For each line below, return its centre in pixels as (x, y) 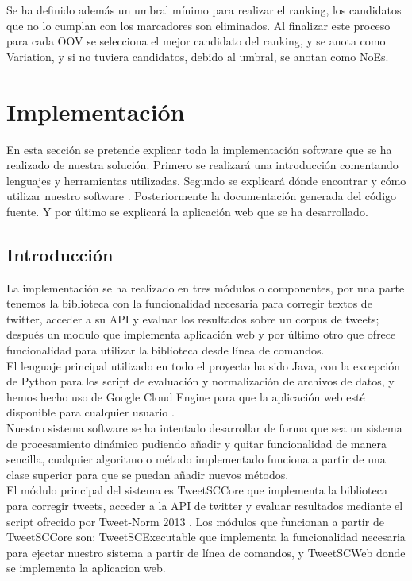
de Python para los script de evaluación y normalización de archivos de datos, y (200, 381)
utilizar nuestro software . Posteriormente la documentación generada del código (202, 196)
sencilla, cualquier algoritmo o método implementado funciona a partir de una (196, 459)
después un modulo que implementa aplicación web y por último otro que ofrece (201, 334)
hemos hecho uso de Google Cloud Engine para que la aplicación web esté (186, 396)
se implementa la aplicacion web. (86, 568)
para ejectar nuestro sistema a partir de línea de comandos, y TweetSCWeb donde (206, 552)
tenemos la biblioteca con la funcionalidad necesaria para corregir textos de (189, 303)
